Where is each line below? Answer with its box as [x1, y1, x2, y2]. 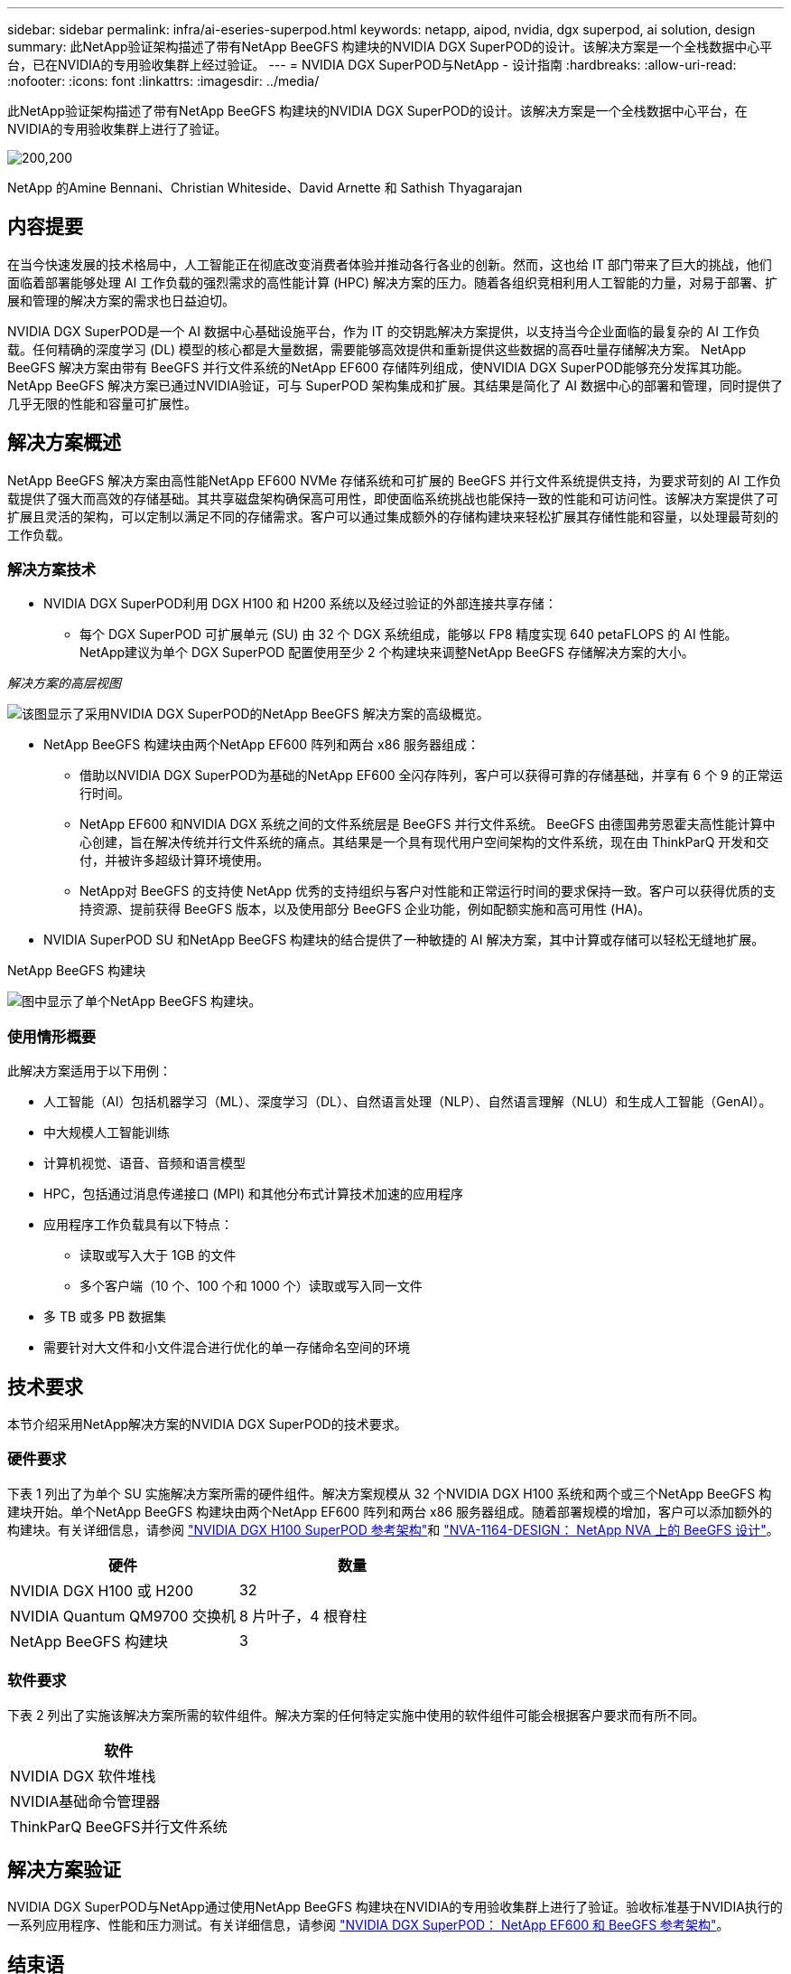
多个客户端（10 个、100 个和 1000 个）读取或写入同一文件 [79, 1278, 423, 1294]
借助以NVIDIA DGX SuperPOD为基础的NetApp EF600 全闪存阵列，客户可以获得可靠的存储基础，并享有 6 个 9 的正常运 [79, 767, 783, 784]
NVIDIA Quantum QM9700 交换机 [10, 1606, 236, 1625]
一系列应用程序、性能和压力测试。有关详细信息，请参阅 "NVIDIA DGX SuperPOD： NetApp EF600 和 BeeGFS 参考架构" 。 [7, 1917, 730, 1933]
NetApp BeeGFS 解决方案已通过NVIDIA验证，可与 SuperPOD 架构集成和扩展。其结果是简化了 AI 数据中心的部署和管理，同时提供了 [7, 377, 784, 393]
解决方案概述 [7, 431, 121, 455]
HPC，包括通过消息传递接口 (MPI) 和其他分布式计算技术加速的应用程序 [43, 1186, 464, 1202]
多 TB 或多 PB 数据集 [43, 1309, 167, 1325]
